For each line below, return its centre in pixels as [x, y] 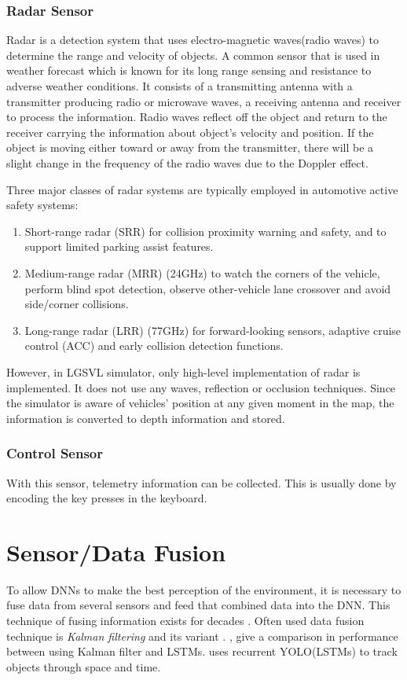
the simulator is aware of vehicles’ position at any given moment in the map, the [200, 403]
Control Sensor [55, 453]
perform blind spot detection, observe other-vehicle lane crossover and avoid [208, 288]
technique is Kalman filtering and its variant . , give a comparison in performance [202, 636]
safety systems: [42, 205]
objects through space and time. [84, 666]
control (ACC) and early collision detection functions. [154, 346]
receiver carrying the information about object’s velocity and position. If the [190, 132]
